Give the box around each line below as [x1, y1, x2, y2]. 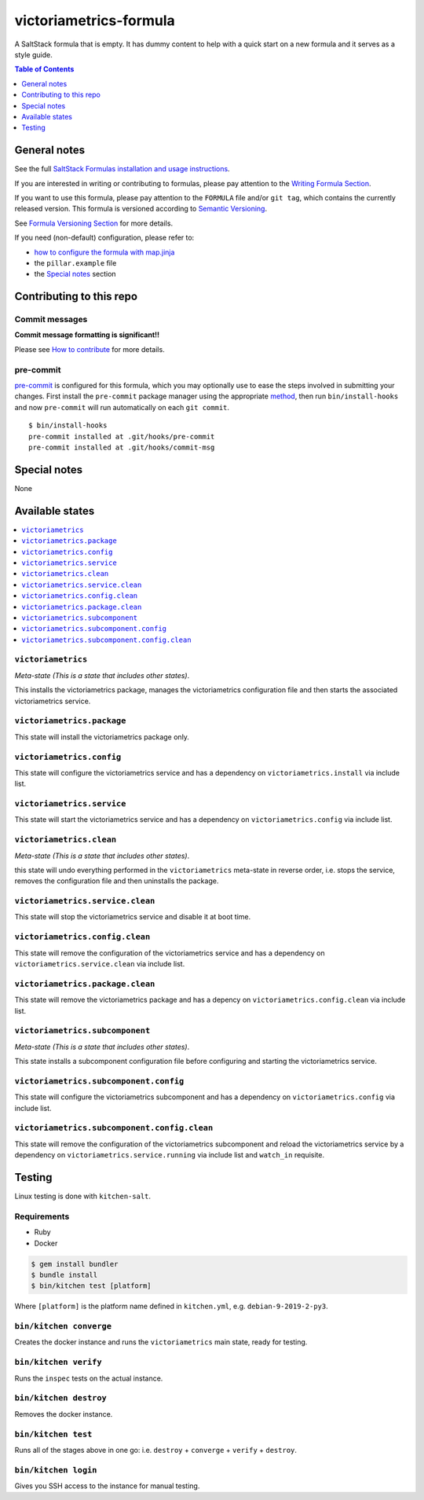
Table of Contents [14, 64, 75, 74]
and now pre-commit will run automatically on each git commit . [14, 402, 230, 412]
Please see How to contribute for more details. [14, 344, 165, 354]
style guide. [14, 50, 53, 59]
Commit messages [14, 314, 88, 325]
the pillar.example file [34, 258, 117, 267]
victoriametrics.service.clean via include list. [14, 959, 185, 968]
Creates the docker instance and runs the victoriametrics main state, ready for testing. [14, 1337, 308, 1347]
